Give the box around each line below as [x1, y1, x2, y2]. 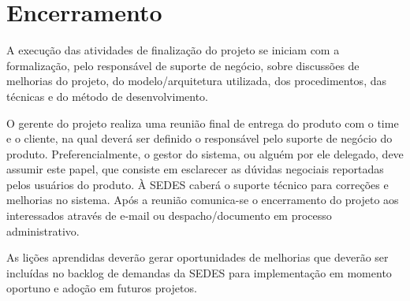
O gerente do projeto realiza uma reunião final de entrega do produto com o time [6, 114, 399, 131]
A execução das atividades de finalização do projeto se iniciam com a [6, 42, 340, 58]
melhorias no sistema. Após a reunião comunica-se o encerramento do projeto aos [6, 191, 399, 208]
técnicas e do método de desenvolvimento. [6, 87, 209, 104]
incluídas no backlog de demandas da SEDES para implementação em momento [6, 264, 392, 281]
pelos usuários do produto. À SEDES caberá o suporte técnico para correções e [6, 176, 389, 192]
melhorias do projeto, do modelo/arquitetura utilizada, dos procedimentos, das [6, 72, 386, 89]
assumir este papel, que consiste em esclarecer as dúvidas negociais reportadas [6, 161, 384, 177]
